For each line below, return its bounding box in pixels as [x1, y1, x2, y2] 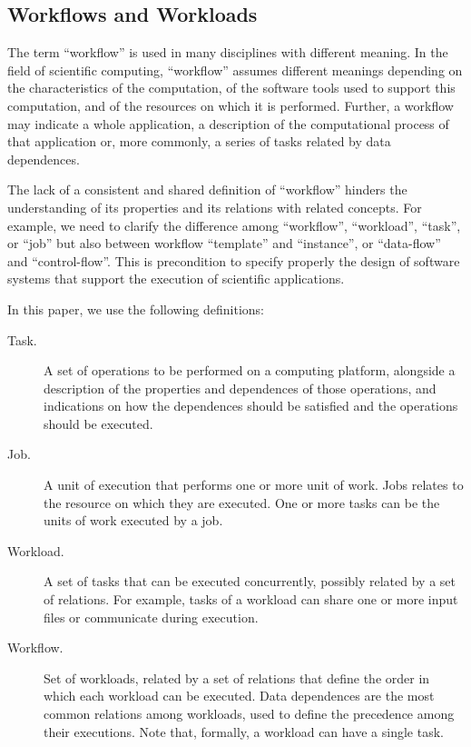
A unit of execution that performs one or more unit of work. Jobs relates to [44, 475, 464, 494]
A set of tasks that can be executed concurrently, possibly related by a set [44, 572, 456, 591]
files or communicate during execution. [44, 607, 259, 626]
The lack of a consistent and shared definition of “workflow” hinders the [7, 180, 407, 199]
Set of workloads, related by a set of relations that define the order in [44, 668, 430, 687]
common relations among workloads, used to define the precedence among [44, 704, 455, 723]
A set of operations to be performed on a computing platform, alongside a [44, 361, 456, 380]
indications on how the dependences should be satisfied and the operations [44, 396, 458, 415]
